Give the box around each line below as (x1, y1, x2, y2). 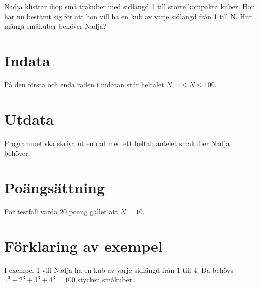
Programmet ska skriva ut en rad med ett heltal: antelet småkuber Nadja (4, 137, 230, 148)
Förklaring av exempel (4, 235, 163, 256)
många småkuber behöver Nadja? (4, 21, 107, 31)
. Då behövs (197, 264, 234, 275)
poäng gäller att (69, 206, 118, 216)
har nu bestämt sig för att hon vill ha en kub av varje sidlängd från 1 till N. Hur (4, 11, 252, 21)
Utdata (4, 108, 54, 129)
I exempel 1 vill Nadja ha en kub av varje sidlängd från (4, 264, 175, 275)
